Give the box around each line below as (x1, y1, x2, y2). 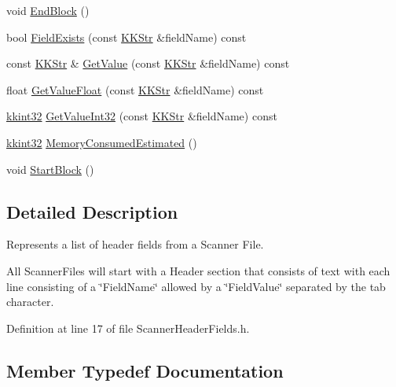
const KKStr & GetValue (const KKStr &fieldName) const (6, 55, 290, 72)
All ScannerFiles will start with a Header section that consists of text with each (6, 262, 390, 278)
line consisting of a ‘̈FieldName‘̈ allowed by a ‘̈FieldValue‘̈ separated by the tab (6, 278, 386, 294)
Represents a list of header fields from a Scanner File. (6, 236, 264, 252)
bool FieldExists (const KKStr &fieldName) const (6, 28, 247, 45)
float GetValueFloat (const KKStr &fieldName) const (6, 81, 264, 98)
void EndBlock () (6, 2, 90, 18)
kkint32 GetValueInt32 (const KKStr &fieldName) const (6, 108, 277, 124)
